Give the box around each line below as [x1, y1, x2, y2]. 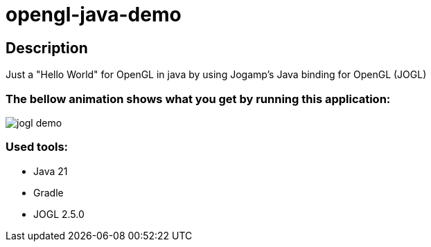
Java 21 [33, 165, 68, 177]
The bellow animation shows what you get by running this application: [6, 91, 391, 106]
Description [6, 39, 88, 57]
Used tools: [6, 140, 69, 154]
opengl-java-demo [6, 3, 182, 26]
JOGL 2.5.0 [33, 208, 85, 220]
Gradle [33, 186, 64, 199]
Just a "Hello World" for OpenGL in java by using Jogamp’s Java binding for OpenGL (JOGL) [6, 68, 427, 81]
